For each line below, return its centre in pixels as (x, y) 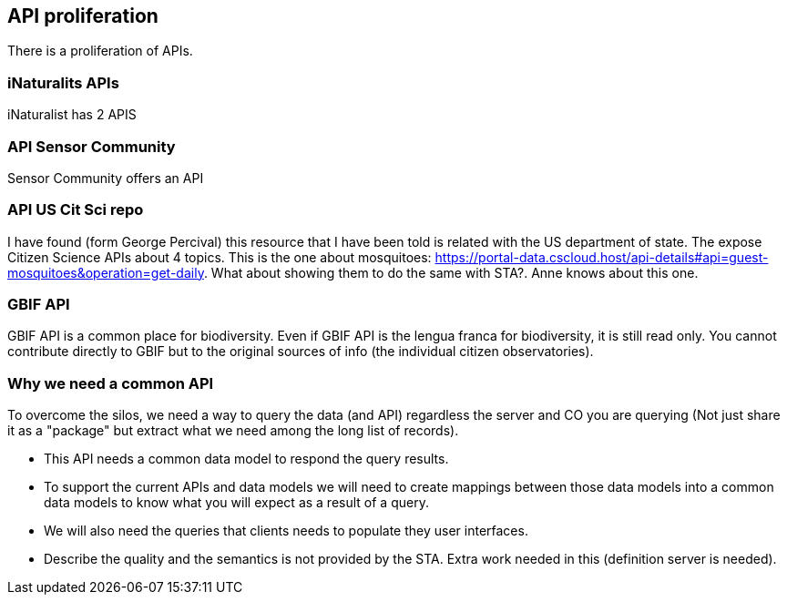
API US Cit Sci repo (76, 210)
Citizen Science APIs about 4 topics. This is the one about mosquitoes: (220, 257)
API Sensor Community (92, 146)
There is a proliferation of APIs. (100, 51)
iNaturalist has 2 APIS (72, 115)
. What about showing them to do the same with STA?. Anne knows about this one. (451, 272)
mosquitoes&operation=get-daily (106, 272)
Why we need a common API (111, 383)
